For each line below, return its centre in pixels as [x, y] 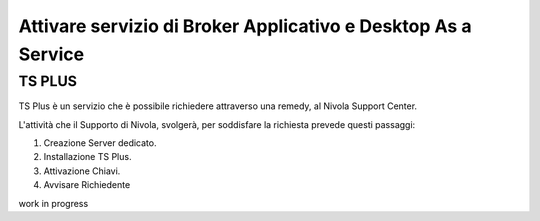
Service [51, 54]
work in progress [53, 203]
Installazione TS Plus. [87, 157]
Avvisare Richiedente [87, 185]
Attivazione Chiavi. [82, 171]
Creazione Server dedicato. [100, 142]
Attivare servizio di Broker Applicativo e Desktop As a [245, 26]
